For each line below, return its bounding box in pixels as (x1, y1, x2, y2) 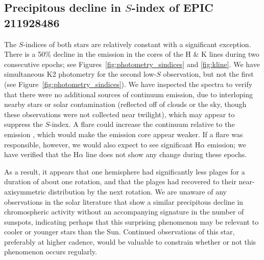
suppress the (4, 119, 43, 129)
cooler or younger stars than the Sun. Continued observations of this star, (4, 226, 235, 237)
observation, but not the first (163, 69, 254, 79)
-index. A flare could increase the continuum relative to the (49, 119, 235, 129)
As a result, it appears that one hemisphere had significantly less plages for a (4, 166, 245, 177)
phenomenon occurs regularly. (4, 246, 97, 257)
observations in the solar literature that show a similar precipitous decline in (4, 196, 244, 207)
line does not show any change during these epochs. (85, 149, 247, 160)
